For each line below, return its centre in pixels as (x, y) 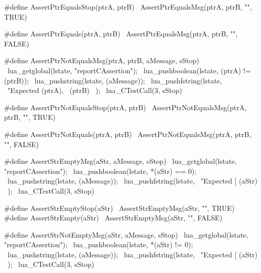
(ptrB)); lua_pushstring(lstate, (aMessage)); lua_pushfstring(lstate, (113, 80)
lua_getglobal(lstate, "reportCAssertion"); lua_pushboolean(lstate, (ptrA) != (129, 70)
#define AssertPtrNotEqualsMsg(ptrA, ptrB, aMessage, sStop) (102, 60)
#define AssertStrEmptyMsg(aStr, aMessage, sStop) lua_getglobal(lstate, (120, 161)
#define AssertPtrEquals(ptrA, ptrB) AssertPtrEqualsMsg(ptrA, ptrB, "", (121, 34)
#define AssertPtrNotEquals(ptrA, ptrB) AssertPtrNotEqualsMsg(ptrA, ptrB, (128, 134)
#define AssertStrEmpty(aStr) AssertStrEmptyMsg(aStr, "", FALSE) (113, 218)
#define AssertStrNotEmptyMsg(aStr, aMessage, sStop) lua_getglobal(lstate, (126, 234)
